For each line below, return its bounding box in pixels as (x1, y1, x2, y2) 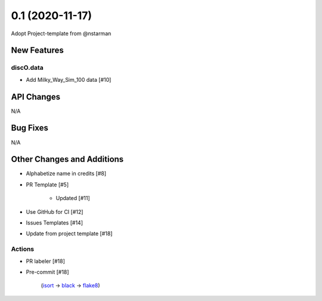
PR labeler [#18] (26, 257, 66, 265)
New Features (11, 45, 64, 56)
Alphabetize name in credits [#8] (26, 170, 107, 177)
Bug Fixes (11, 123, 49, 133)
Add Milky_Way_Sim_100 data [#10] (26, 76, 112, 83)
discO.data (11, 63, 44, 72)
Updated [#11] (55, 195, 91, 202)
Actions (11, 245, 35, 253)
